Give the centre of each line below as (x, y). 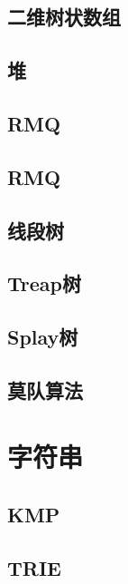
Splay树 (43, 337)
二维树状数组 (64, 17)
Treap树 (44, 283)
